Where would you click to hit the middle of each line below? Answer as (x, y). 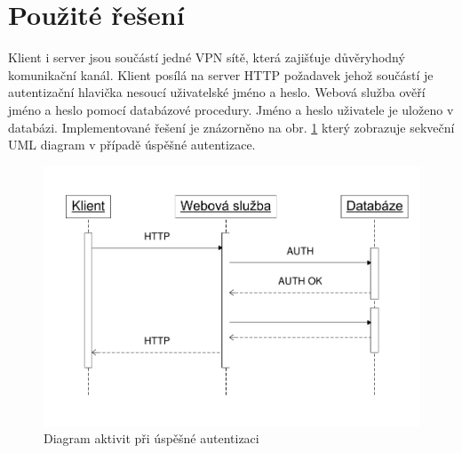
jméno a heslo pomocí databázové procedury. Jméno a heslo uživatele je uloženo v (231, 109)
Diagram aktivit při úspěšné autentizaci (151, 438)
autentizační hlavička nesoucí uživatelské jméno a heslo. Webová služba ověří (217, 92)
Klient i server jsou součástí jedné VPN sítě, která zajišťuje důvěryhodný (207, 57)
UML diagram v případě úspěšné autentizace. (132, 145)
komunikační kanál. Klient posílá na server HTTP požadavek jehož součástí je (221, 74)
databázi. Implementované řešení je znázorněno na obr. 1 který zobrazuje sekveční (231, 127)
